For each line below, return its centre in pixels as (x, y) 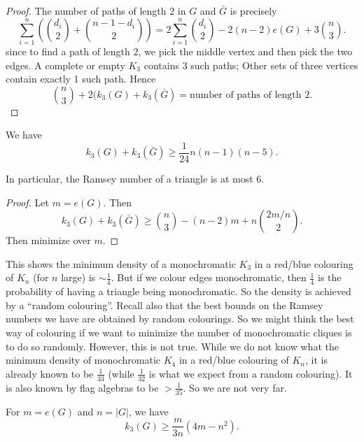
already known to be (50, 373)
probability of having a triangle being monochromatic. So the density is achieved (178, 291)
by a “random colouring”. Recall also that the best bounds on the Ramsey (164, 305)
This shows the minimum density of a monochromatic (121, 263)
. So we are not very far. (235, 387)
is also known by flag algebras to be (82, 387)
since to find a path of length (68, 51)
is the (330, 277)
